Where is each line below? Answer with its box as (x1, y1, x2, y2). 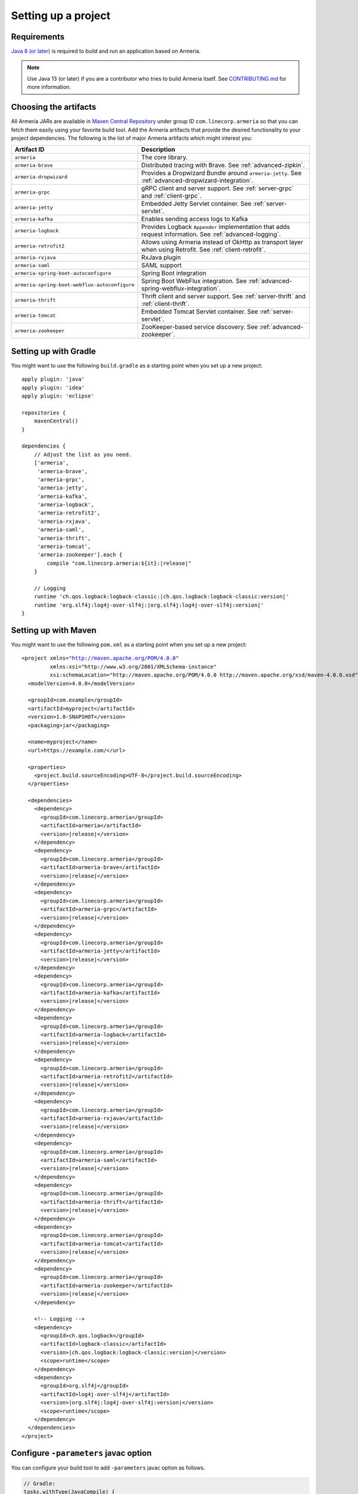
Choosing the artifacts (11, 102, 97, 112)
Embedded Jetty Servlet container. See (141, 200, 252, 208)
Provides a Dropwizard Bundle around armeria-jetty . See (141, 169, 302, 177)
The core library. (141, 153, 188, 161)
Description (141, 145, 175, 154)
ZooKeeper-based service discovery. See (141, 323, 258, 331)
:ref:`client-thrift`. (141, 299, 190, 308)
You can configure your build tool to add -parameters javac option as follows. (11, 1464, 205, 1471)
